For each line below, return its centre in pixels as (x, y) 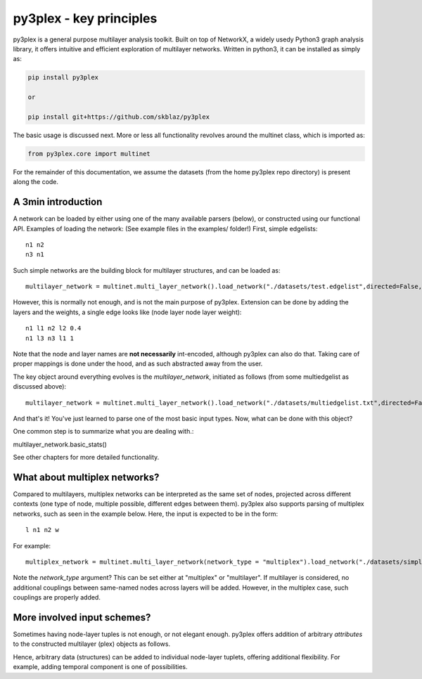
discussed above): (40, 387)
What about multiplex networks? (86, 477)
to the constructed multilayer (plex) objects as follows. (92, 644)
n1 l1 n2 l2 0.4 (53, 328)
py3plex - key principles (85, 18)
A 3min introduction (58, 202)
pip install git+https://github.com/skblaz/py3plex (119, 117)
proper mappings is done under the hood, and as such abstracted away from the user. (138, 364)
